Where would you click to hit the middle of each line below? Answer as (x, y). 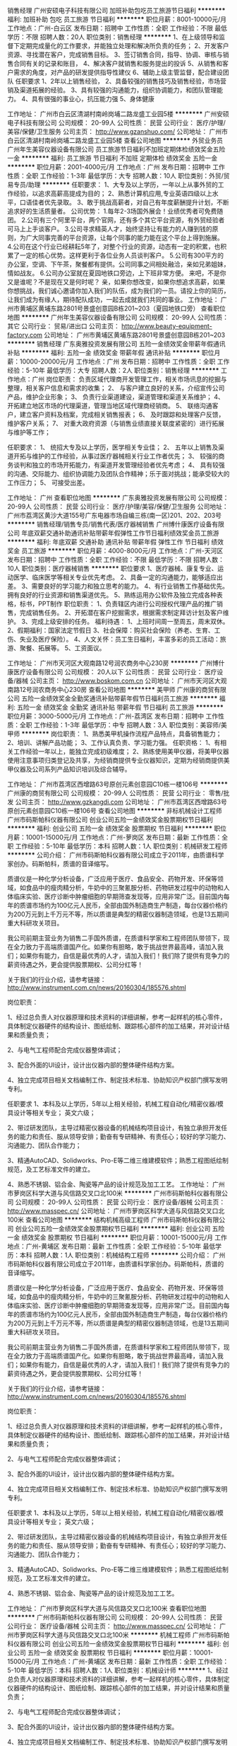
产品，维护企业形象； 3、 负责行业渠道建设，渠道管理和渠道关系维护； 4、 (116, 397)
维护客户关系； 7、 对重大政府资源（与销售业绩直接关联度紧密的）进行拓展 (116, 423)
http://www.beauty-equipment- (167, 326)
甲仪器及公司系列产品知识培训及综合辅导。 (69, 769)
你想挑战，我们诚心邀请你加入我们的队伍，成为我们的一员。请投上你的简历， (119, 291)
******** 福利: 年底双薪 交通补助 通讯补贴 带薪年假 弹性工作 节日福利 (109, 542)
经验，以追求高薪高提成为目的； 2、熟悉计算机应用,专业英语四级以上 (113, 193)
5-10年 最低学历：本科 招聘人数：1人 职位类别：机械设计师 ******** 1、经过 (118, 1670)
